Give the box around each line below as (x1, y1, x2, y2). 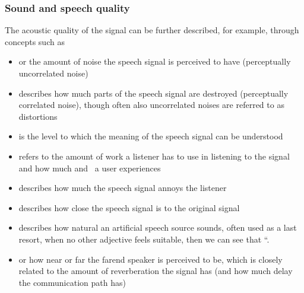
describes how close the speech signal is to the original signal (18, 201, 240, 214)
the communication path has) (18, 276, 126, 288)
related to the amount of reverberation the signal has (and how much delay (18, 265, 293, 277)
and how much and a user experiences (18, 161, 161, 174)
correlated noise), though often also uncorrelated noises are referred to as (18, 98, 284, 111)
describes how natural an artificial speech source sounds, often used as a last (18, 221, 297, 234)
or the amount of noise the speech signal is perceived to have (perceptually (18, 55, 291, 68)
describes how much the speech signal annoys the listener (18, 181, 227, 194)
